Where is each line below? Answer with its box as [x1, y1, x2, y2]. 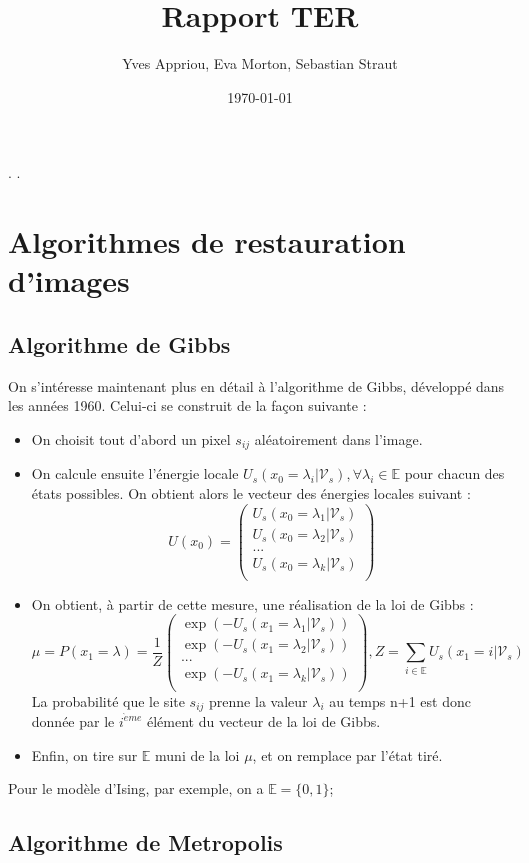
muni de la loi [155, 744, 240, 765]
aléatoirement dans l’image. [254, 428, 423, 449]
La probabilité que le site [31, 690, 185, 711]
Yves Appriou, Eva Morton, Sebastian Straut [122, 53, 398, 74]
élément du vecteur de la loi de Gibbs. [147, 710, 381, 731]
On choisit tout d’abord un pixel [31, 428, 231, 449]
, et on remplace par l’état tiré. [252, 744, 443, 765]
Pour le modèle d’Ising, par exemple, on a [8, 778, 264, 799]
